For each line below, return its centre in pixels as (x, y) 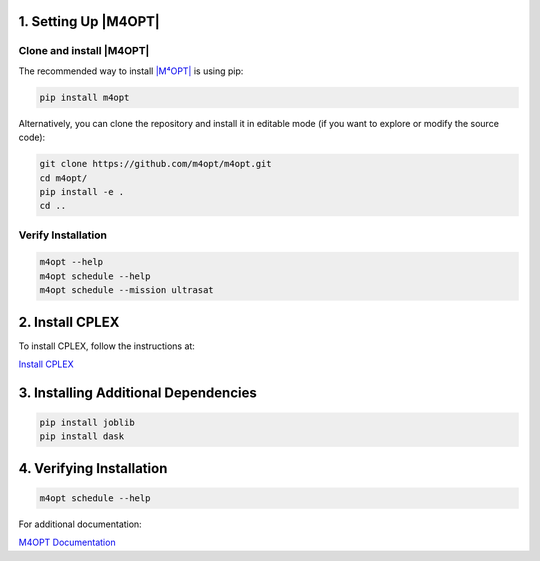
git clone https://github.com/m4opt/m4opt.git (155, 164)
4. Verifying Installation (93, 468)
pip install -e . (82, 191)
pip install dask (82, 436)
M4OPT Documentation (67, 542)
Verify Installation (62, 235)
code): (32, 137)
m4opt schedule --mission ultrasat (126, 290)
